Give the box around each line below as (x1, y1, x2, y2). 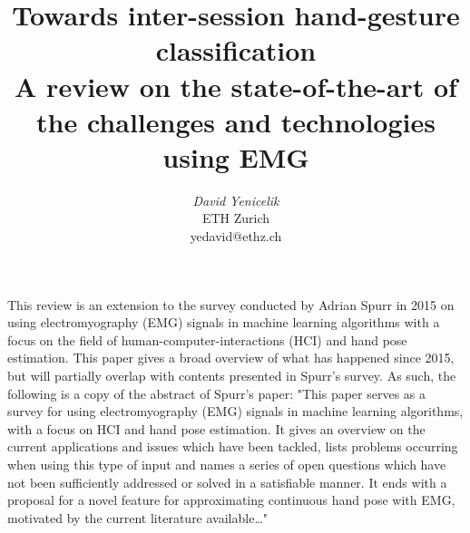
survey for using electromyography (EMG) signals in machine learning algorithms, (7, 402, 464, 421)
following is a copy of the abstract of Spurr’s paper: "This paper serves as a (7, 383, 426, 402)
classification (155, 32, 317, 69)
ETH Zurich (201, 208, 270, 228)
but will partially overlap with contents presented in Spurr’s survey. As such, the (7, 366, 456, 385)
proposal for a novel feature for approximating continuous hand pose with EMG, (7, 490, 455, 509)
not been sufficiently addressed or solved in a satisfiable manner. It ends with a (7, 472, 447, 491)
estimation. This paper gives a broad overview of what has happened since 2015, (7, 348, 455, 367)
